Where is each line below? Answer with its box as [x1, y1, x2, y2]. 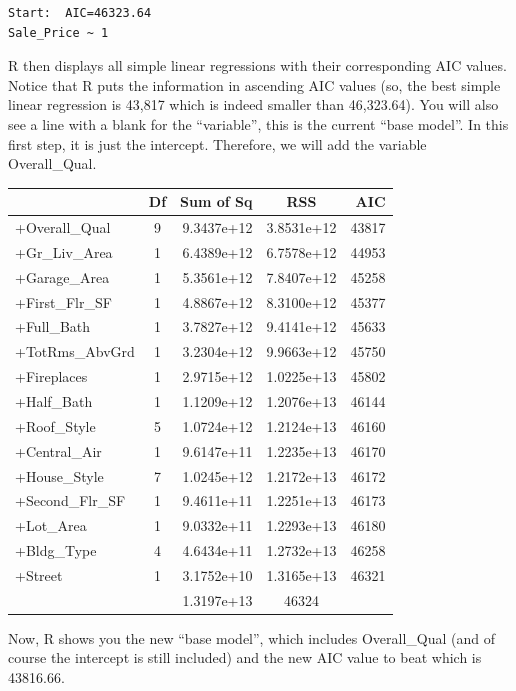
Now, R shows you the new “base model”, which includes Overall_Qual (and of [8, 627, 496, 648]
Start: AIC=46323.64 [8, 6, 152, 20]
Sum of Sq [180, 191, 253, 212]
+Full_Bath [15, 316, 91, 337]
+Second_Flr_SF [15, 490, 126, 511]
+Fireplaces [15, 366, 88, 387]
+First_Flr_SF [15, 291, 112, 312]
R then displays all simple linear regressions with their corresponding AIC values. [8, 55, 507, 76]
